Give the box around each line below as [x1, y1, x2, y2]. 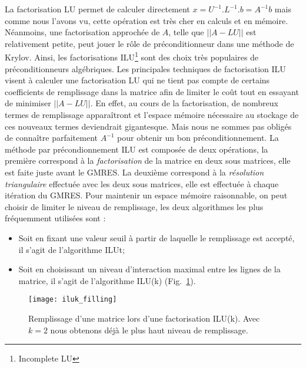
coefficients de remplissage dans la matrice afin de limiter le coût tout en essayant [5, 85, 299, 97]
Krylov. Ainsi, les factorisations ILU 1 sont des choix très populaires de [5, 49, 259, 63]
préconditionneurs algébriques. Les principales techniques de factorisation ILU [5, 62, 286, 75]
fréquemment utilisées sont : [5, 212, 106, 224]
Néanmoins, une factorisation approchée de [5, 26, 160, 38]
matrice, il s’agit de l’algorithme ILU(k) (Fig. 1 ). [18, 274, 196, 286]
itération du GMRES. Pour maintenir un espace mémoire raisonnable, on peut [5, 189, 288, 201]
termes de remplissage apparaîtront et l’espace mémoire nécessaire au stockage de [5, 109, 299, 120]
